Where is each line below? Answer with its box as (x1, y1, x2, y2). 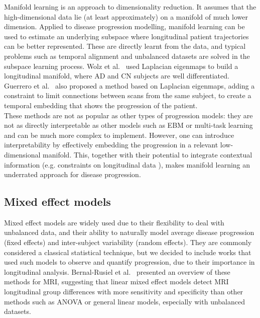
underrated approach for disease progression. (4, 169, 141, 180)
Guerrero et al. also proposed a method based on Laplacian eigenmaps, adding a (4, 80, 255, 91)
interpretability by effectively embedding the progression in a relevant (4, 139, 218, 150)
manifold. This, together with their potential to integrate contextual (43, 149, 252, 160)
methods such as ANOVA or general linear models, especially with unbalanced (4, 296, 245, 306)
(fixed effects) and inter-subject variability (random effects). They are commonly (4, 237, 252, 248)
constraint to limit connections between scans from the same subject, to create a (4, 90, 251, 101)
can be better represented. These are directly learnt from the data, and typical (4, 41, 246, 51)
